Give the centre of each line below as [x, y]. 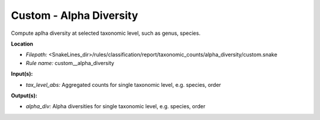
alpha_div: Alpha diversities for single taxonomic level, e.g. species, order [116, 106]
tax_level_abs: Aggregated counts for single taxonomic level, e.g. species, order [124, 85]
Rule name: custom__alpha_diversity [70, 63]
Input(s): [22, 74]
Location [22, 44]
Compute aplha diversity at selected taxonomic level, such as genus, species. [106, 33]
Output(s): [24, 95]
